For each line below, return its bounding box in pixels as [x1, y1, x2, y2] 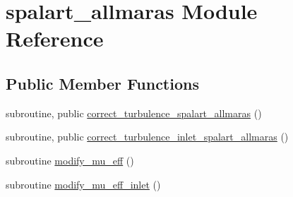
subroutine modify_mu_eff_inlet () [6, 177, 161, 191]
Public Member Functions [6, 72, 199, 94]
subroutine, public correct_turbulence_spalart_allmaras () [6, 105, 262, 120]
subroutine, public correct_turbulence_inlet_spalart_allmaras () [6, 129, 289, 144]
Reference [6, 24, 104, 53]
